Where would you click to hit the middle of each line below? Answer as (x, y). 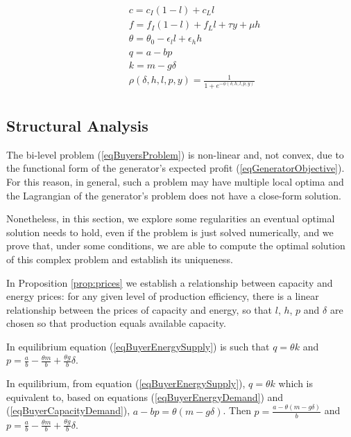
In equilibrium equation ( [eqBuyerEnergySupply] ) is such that (138, 346)
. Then (237, 410)
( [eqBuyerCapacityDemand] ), (68, 410)
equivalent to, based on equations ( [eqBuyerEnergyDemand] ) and (145, 396)
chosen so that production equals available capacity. (116, 323)
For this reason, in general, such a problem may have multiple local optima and (175, 181)
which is (296, 383)
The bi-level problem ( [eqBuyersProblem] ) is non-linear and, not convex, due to (175, 154)
